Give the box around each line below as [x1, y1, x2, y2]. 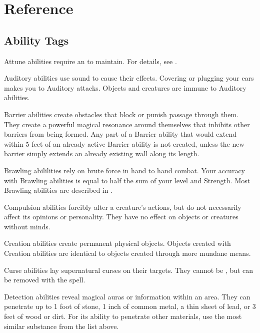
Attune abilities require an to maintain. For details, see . [4, 56, 177, 66]
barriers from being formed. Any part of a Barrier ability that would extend [4, 129, 237, 139]
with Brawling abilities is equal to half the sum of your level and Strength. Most [4, 175, 250, 185]
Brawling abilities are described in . [4, 185, 113, 195]
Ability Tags [4, 32, 69, 48]
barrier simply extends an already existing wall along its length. [4, 148, 199, 159]
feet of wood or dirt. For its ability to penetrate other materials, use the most [4, 311, 242, 321]
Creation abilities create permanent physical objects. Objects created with [4, 238, 231, 248]
